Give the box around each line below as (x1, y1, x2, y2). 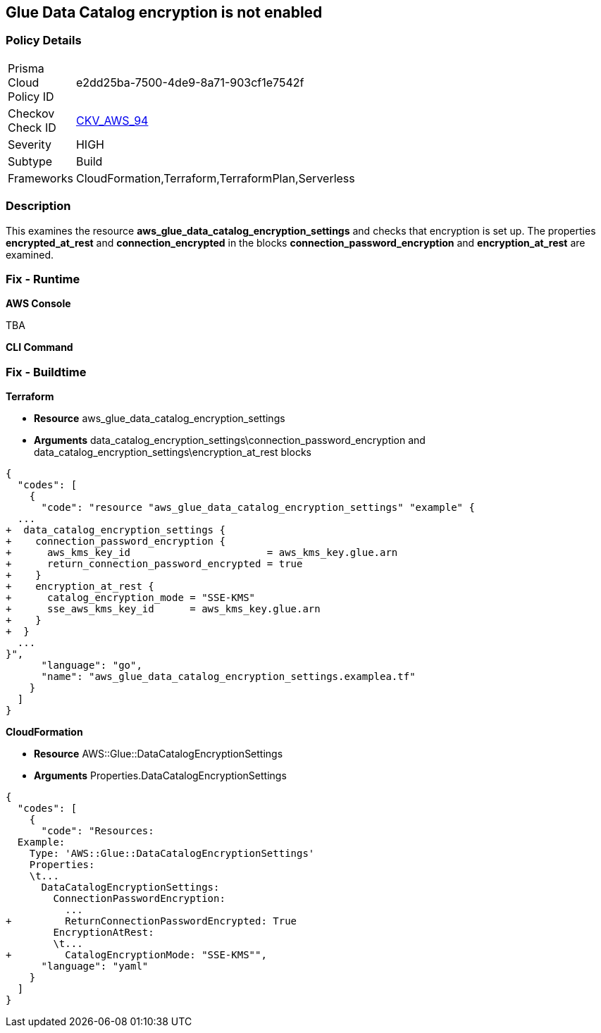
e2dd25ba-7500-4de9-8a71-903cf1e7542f (75, 75, 304, 89)
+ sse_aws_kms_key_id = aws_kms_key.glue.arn (6, 603, 321, 615)
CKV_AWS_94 (75, 113, 149, 128)
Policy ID (8, 89, 54, 104)
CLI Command (6, 341, 73, 354)
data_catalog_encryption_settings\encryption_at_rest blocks (34, 446, 311, 459)
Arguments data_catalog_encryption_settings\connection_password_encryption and (34, 434, 426, 447)
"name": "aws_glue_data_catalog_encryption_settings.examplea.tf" (41, 671, 416, 683)
